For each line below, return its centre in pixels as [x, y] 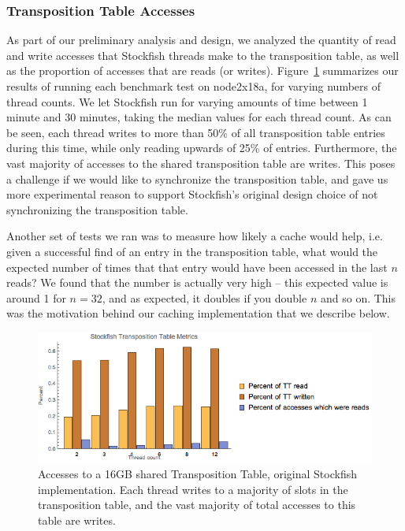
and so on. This [358, 297]
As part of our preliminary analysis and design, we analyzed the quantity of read [201, 40]
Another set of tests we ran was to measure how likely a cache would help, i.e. [195, 236]
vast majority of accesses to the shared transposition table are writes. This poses [201, 163]
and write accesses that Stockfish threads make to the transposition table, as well [203, 55]
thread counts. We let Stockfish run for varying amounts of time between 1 [187, 101]
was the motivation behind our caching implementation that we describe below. [198, 313]
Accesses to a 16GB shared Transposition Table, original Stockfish [197, 473]
